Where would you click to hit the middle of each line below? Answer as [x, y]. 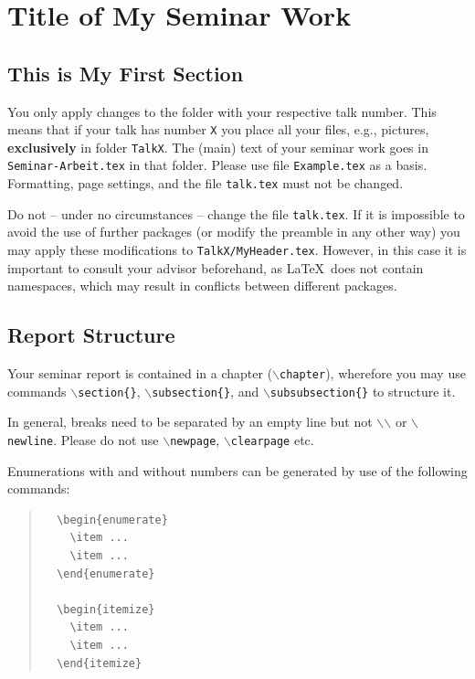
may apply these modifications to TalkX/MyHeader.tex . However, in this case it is [237, 250]
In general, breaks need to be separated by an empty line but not [190, 422]
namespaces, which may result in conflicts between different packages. [202, 286]
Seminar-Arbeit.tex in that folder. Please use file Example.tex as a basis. [217, 165]
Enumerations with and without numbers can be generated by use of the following [237, 470]
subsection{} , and [206, 391]
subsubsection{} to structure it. [363, 391]
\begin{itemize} [106, 609]
